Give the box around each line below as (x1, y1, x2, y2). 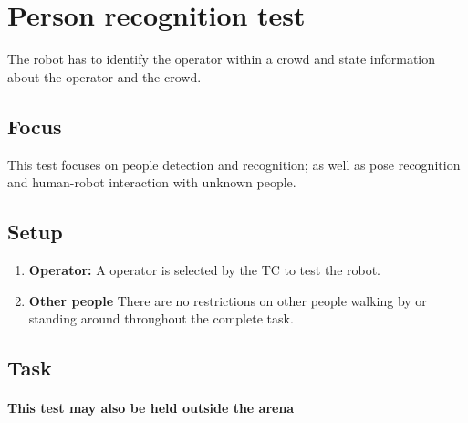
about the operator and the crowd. (7, 67, 202, 86)
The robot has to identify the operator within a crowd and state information (7, 49, 435, 69)
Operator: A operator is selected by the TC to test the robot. (28, 259, 381, 279)
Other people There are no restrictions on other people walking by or (28, 291, 427, 310)
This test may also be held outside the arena (7, 398, 295, 418)
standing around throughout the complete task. (28, 309, 294, 328)
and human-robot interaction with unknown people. (7, 173, 296, 192)
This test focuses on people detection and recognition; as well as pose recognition (7, 154, 461, 174)
